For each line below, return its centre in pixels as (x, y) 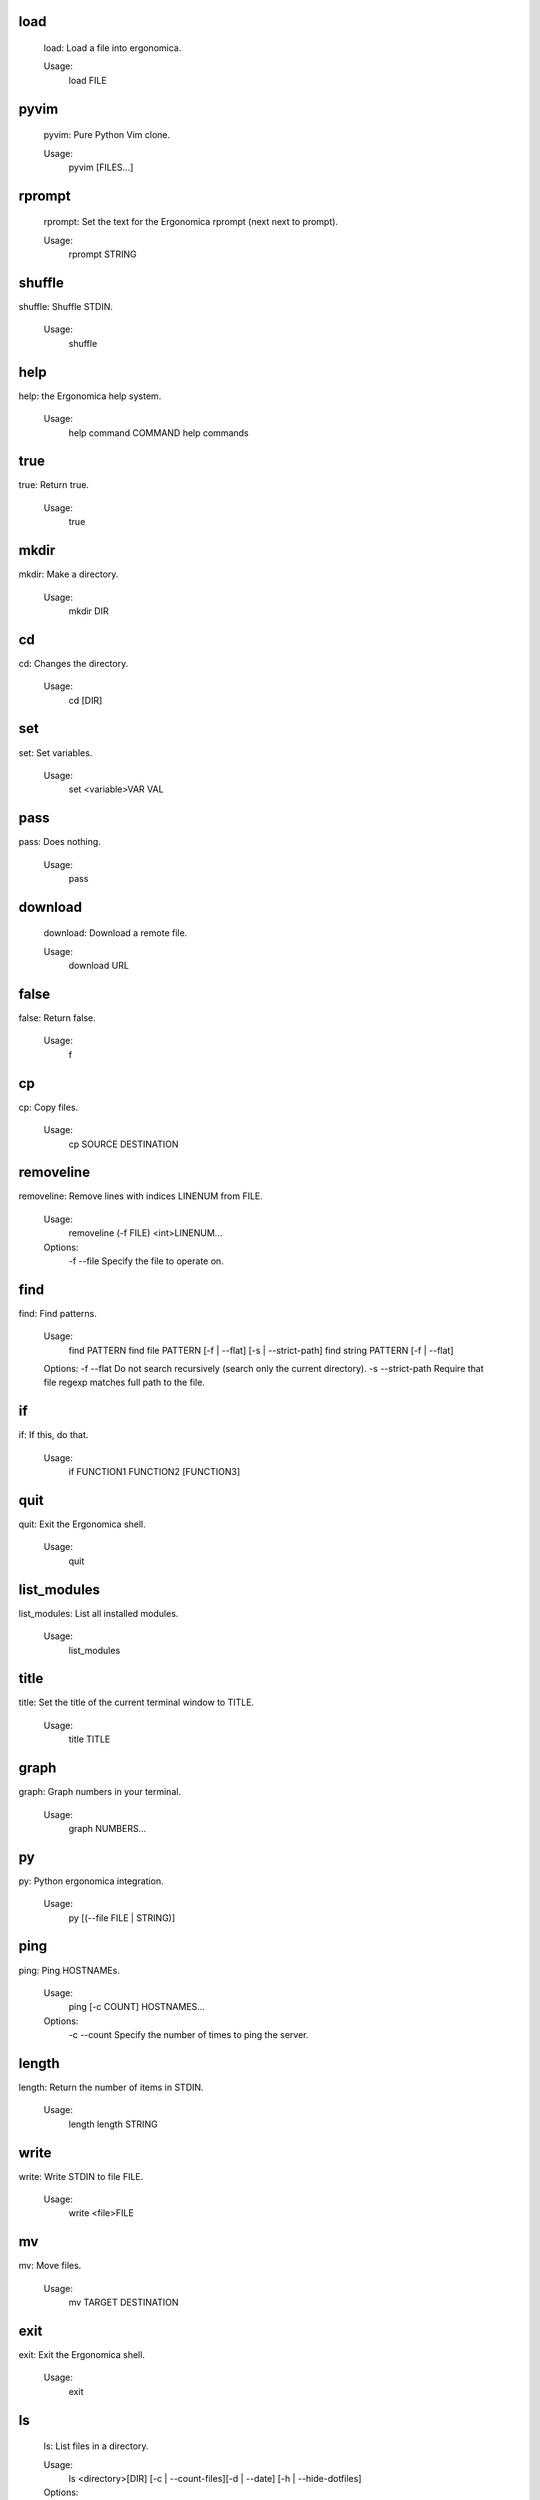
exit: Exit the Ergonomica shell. (81, 2355)
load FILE (87, 80)
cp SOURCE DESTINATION (123, 1144)
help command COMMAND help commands (158, 432)
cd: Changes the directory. (73, 663)
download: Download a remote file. (115, 933)
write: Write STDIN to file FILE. (81, 2176)
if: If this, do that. (53, 1435)
